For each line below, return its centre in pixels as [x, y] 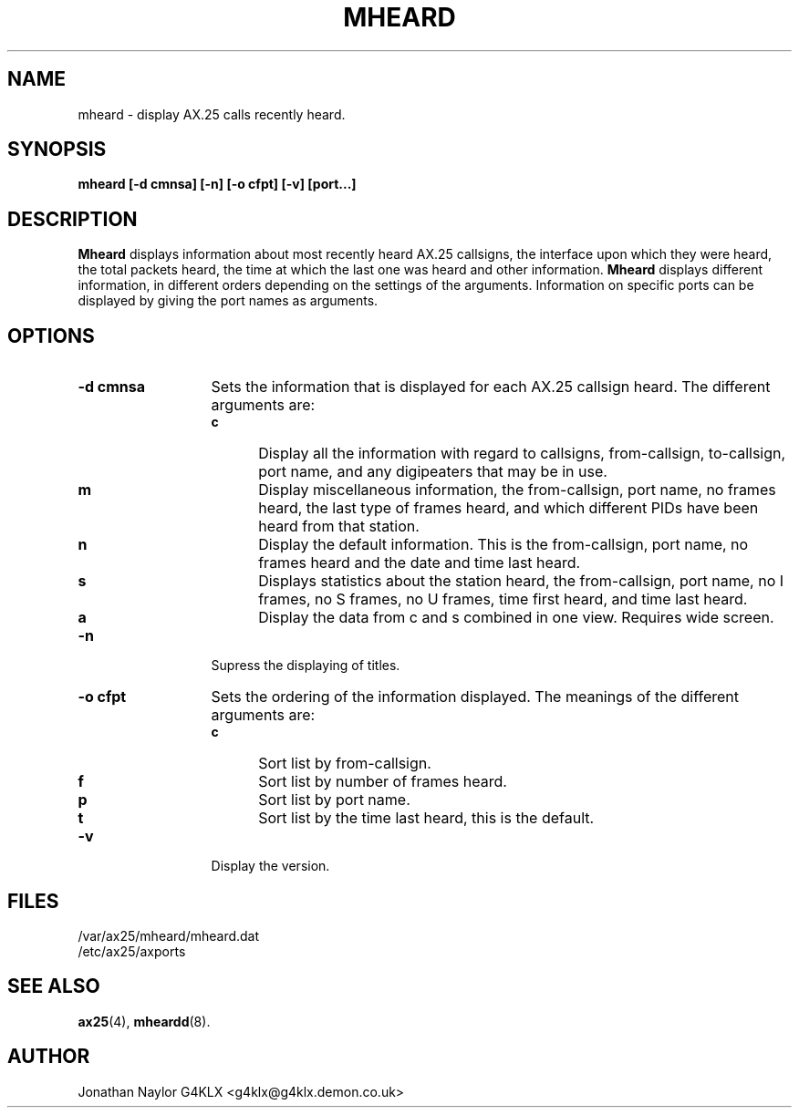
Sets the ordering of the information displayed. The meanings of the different [475, 697]
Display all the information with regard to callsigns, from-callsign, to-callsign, [522, 454]
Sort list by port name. [334, 800]
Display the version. [270, 866]
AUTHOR [49, 1057]
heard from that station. [339, 527]
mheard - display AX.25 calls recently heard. [212, 114]
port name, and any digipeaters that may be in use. [433, 472]
